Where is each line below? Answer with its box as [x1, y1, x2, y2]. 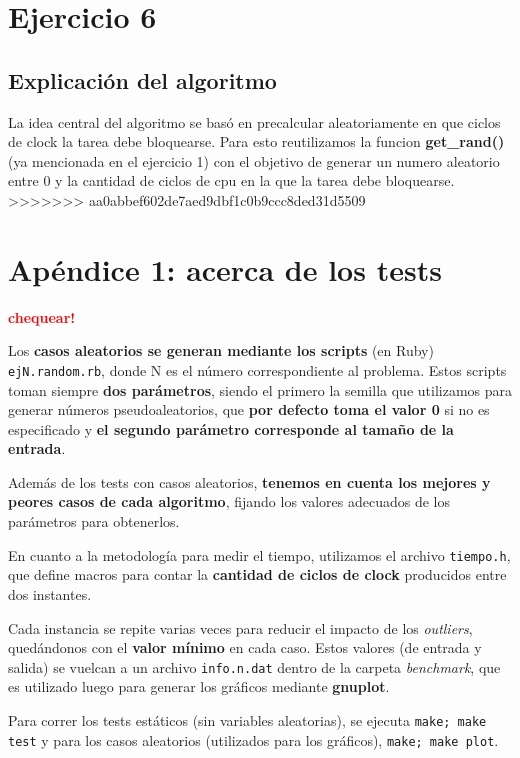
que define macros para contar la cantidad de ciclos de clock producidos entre [8, 564, 507, 585]
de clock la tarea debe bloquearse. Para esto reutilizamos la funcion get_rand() [8, 131, 505, 152]
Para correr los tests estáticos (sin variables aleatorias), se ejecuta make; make [8, 709, 487, 730]
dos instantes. [8, 583, 92, 604]
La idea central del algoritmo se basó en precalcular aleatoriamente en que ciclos [8, 111, 501, 132]
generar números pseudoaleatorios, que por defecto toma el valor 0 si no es [8, 399, 490, 420]
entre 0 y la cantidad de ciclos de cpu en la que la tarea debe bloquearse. [8, 170, 455, 191]
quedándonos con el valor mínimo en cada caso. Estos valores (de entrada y [8, 637, 482, 658]
